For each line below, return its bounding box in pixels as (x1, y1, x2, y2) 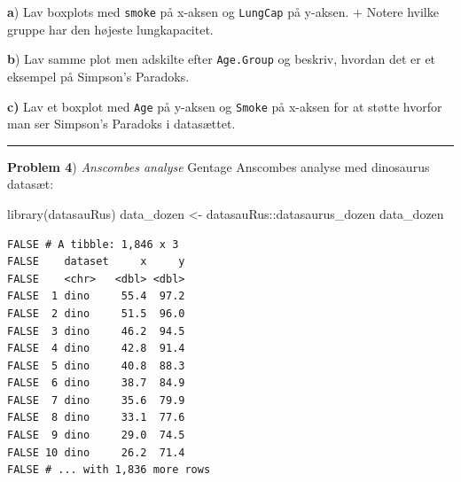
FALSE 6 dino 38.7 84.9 (7, 377, 185, 390)
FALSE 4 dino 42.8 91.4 (7, 342, 185, 355)
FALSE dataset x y (7, 255, 185, 268)
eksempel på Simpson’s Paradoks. (7, 66, 190, 85)
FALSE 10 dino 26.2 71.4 (7, 446, 185, 459)
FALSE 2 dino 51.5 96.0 (7, 307, 185, 320)
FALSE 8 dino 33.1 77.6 (7, 411, 185, 424)
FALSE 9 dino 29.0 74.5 (7, 429, 185, 442)
